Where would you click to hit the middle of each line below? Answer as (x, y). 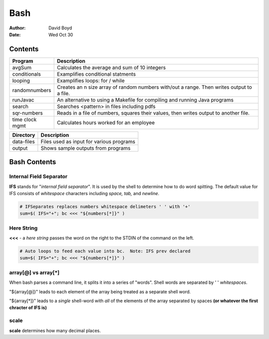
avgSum (22, 67)
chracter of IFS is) (28, 308)
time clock (24, 119)
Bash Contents (33, 162)
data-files (23, 141)
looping (21, 81)
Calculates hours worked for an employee (106, 122)
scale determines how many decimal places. (55, 331)
